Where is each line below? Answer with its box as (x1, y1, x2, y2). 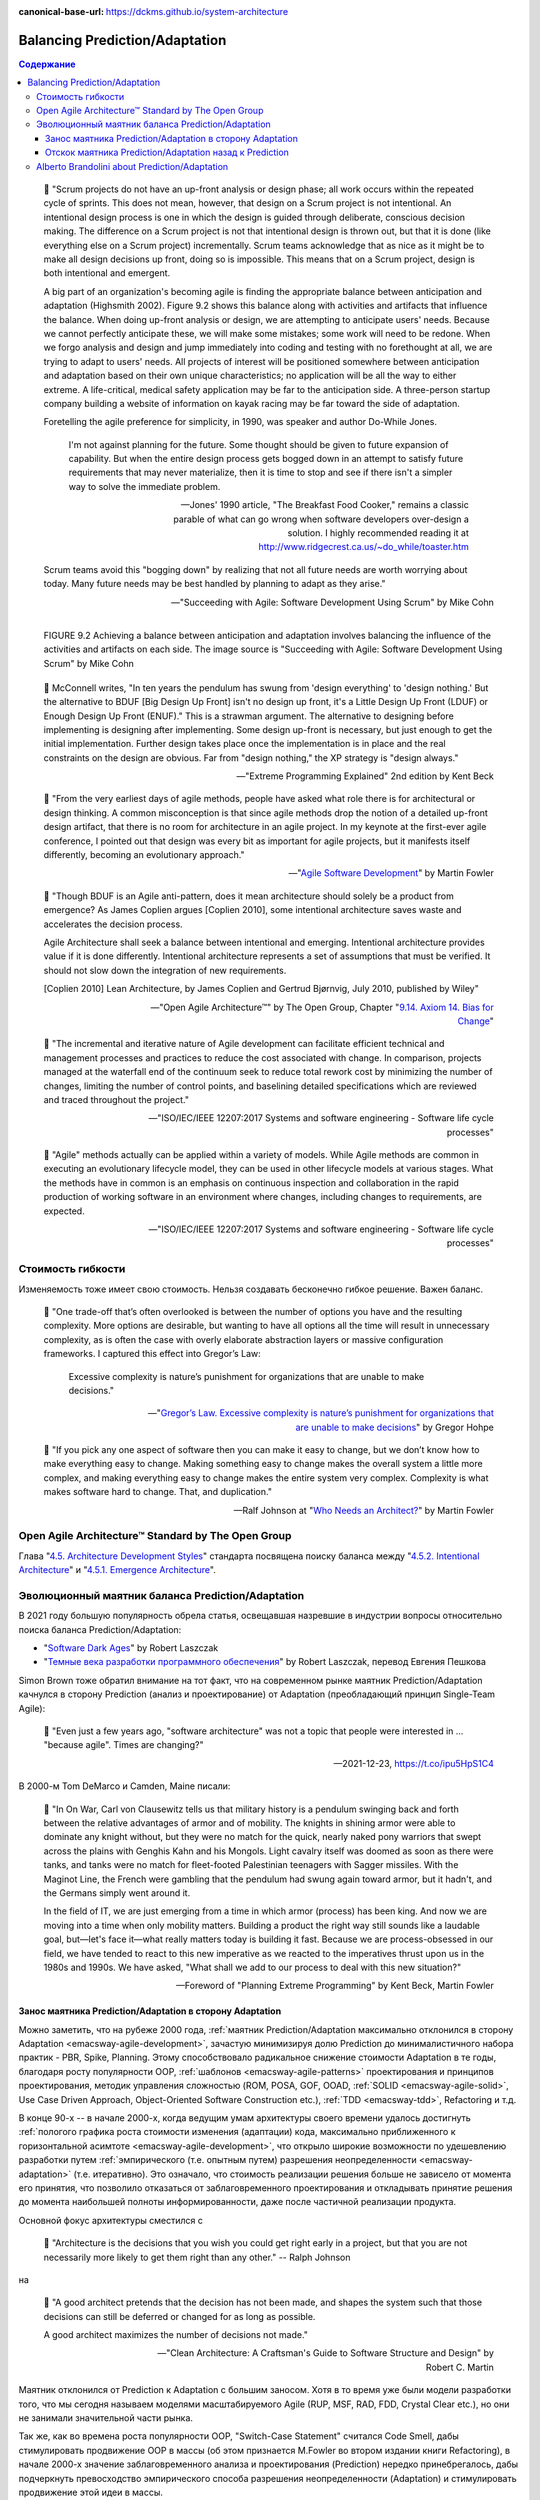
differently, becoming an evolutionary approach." (43, 849, 245, 861)
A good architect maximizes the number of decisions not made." (43, 2329, 309, 2341)
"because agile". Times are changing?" (43, 1739, 204, 1751)
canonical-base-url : (18, 6, 105, 17)
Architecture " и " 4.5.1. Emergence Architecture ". (18, 1564, 217, 1576)
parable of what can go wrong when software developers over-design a (173, 513, 469, 525)
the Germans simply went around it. (43, 1886, 191, 1899)
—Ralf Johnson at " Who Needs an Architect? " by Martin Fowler (233, 1504, 494, 1516)
